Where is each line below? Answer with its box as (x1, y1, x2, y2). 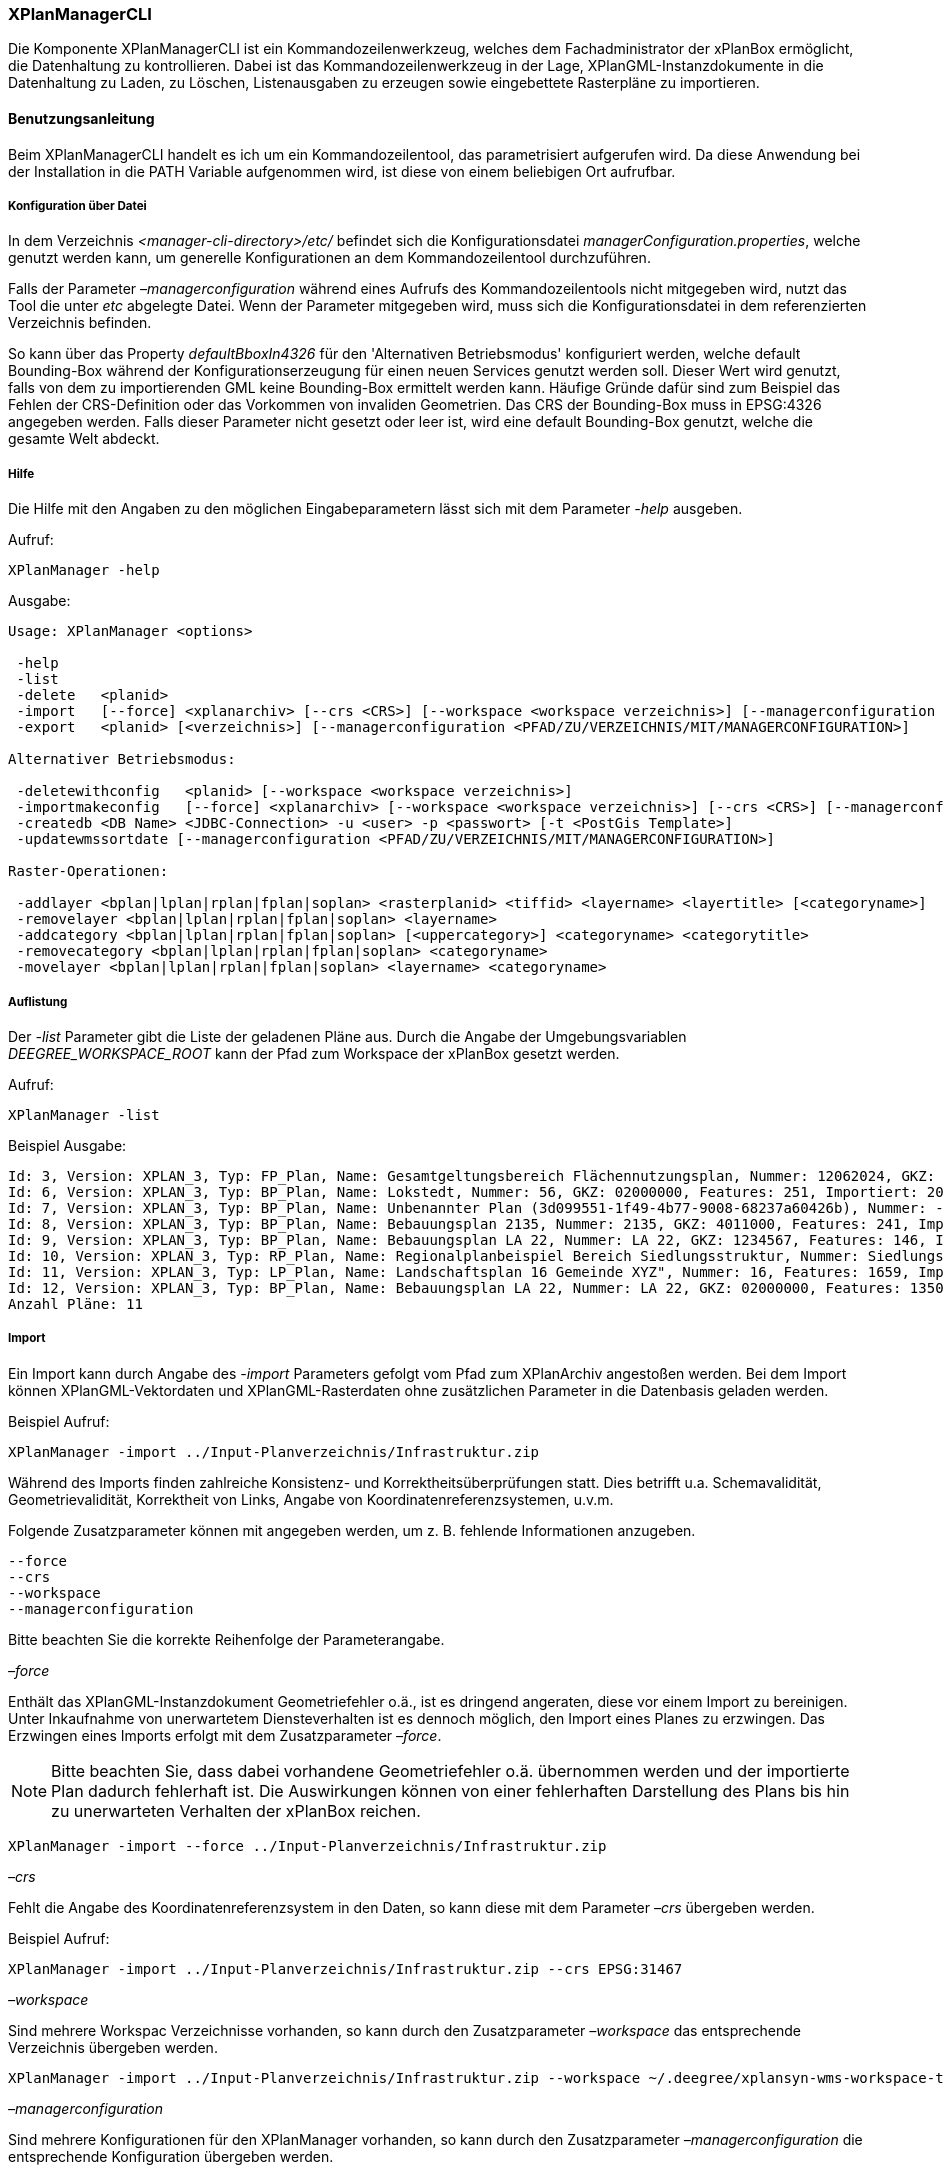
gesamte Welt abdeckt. (8, 430, 160, 448)
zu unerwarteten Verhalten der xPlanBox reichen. (51, 1800, 421, 1821)
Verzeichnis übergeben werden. (8, 2038, 218, 2056)
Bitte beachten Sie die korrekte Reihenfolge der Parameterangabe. (8, 1630, 445, 1648)
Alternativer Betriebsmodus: (8, 751, 236, 768)
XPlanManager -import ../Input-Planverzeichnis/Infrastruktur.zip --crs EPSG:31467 (8, 1960, 683, 1977)
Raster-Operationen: (8, 863, 169, 880)
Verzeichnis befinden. (8, 314, 152, 332)
